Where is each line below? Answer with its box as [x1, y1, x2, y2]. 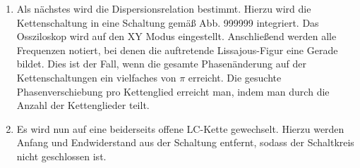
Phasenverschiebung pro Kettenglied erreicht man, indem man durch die [16, 84, 330, 98]
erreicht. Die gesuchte [188, 70, 282, 84]
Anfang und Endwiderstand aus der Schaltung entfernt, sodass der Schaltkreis [16, 135, 354, 150]
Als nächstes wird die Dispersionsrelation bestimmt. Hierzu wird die [16, 1, 311, 15]
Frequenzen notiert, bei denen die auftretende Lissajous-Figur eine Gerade [16, 42, 338, 57]
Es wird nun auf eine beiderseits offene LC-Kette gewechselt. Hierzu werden [16, 121, 344, 136]
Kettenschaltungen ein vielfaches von [16, 70, 176, 84]
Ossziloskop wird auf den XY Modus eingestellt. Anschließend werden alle [16, 29, 337, 44]
